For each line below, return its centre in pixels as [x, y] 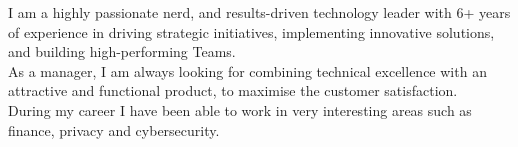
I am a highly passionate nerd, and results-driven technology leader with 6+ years [259, 12]
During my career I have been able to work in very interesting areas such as [240, 109]
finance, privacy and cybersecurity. [114, 129]
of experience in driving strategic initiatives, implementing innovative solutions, [251, 31]
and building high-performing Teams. [122, 51]
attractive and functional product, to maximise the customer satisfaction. [233, 90]
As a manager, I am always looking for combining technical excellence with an [247, 70]
